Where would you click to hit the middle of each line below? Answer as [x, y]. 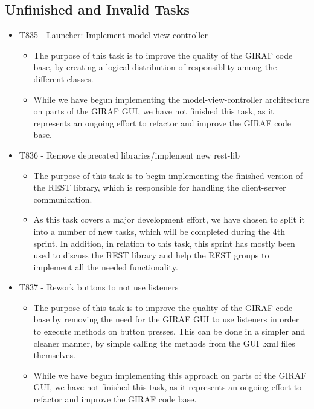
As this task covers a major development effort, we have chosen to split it [169, 219]
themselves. [54, 355]
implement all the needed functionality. [106, 267]
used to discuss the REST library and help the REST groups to [151, 255]
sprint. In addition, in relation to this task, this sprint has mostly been [164, 243]
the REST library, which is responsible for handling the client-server [160, 187]
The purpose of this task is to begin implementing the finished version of [168, 175]
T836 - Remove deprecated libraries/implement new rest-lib [130, 155]
